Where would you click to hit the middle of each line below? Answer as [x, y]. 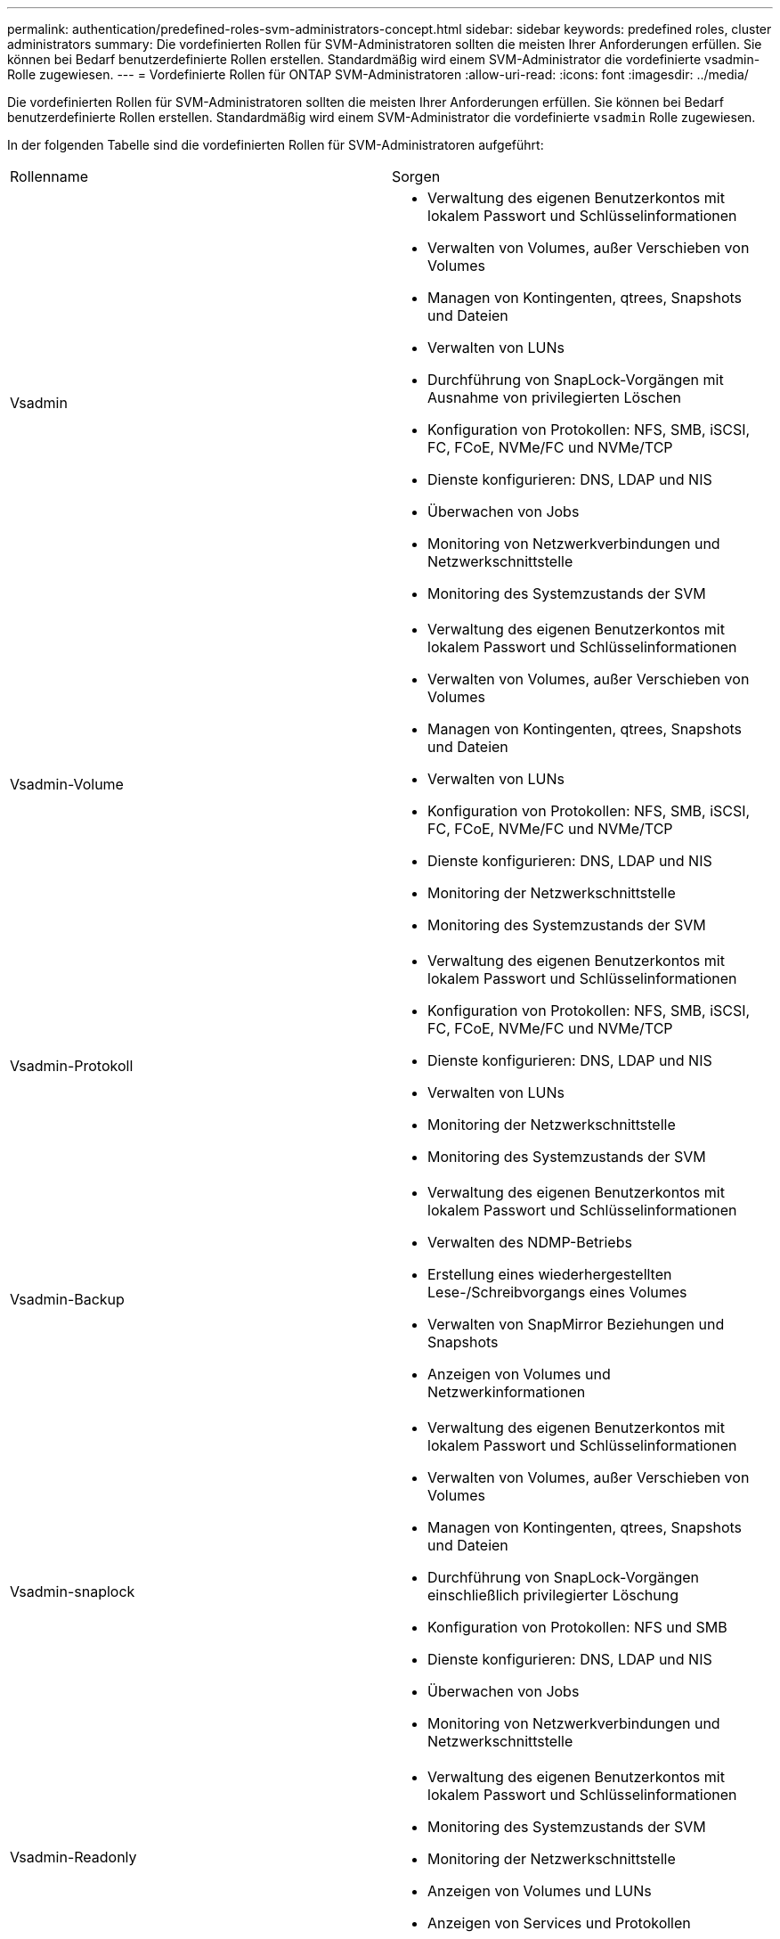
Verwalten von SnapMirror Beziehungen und [576, 1324]
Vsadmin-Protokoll [72, 1066]
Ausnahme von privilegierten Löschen [554, 397]
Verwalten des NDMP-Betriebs [530, 1242]
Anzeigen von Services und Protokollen [559, 1923]
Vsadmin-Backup [67, 1299]
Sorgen [416, 176]
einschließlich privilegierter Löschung [553, 1595]
